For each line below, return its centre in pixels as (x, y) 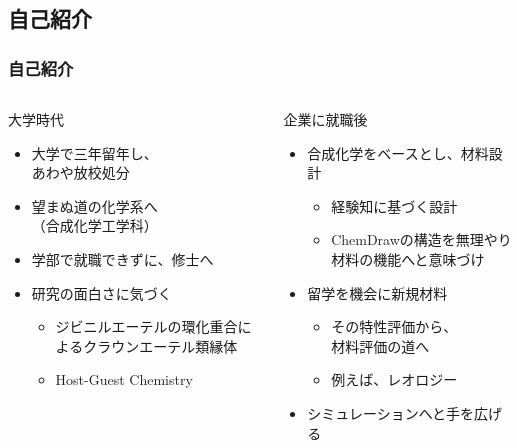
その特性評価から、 (394, 326)
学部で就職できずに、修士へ (122, 258)
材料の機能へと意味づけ (408, 258)
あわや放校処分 (80, 172)
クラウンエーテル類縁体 (160, 345)
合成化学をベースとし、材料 (398, 152)
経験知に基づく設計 (394, 205)
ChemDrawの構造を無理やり (421, 239)
